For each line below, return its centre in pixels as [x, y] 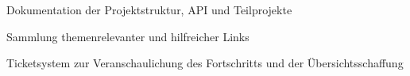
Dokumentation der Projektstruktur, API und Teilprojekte [149, 9]
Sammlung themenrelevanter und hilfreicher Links [128, 36]
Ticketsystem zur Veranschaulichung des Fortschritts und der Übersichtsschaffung [205, 63]
